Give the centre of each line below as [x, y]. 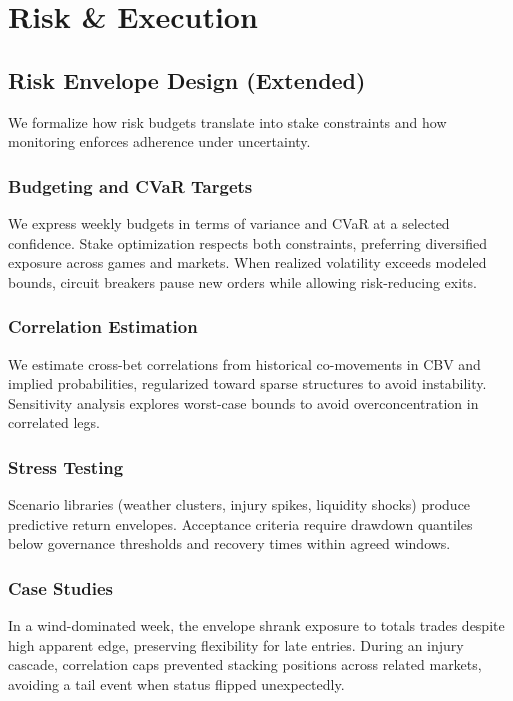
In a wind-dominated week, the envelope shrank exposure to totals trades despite [256, 625]
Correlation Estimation [103, 326]
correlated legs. [54, 422]
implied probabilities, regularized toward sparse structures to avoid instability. [247, 383]
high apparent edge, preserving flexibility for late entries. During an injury [236, 644]
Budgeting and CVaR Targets [130, 185]
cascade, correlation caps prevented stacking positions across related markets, [245, 664]
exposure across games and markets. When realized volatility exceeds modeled [247, 262]
